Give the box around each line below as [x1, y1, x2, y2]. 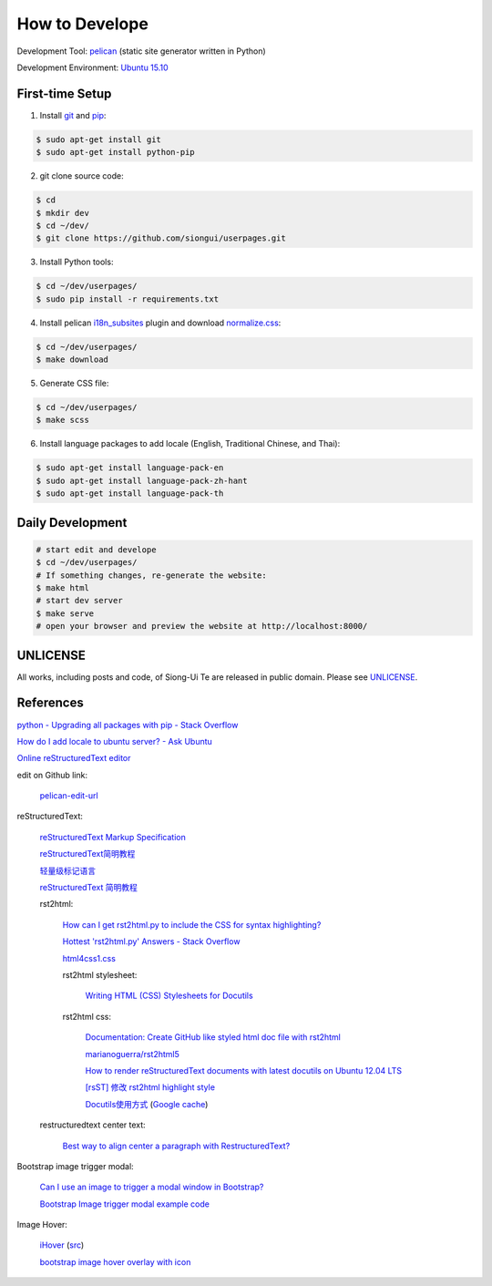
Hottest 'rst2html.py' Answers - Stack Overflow [62, 936, 241, 947]
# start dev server [36, 595, 123, 606]
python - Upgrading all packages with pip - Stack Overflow [16, 719, 239, 730]
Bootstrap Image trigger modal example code [39, 1199, 210, 1209]
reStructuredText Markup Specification [39, 831, 186, 842]
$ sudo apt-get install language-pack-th [36, 489, 224, 499]
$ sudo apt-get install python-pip [36, 147, 195, 158]
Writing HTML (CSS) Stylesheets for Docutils [85, 990, 254, 1002]
